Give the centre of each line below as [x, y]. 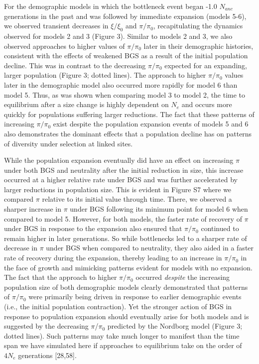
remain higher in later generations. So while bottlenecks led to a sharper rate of [126, 238]
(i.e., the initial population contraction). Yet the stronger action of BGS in [118, 306]
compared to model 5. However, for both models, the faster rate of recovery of [123, 218]
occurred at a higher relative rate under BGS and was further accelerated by [121, 180]
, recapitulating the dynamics [198, 26]
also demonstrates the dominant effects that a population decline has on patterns [128, 133]
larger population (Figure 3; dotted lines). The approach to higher [105, 75]
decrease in [21, 248]
